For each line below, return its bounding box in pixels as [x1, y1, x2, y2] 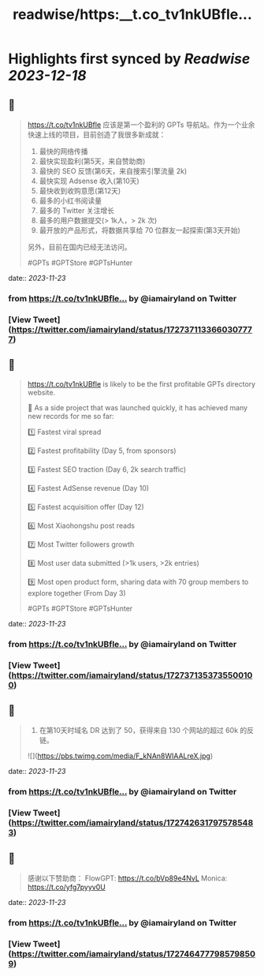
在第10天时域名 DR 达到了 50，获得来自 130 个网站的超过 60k [39, 726, 239, 735]
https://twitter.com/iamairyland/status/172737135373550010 [11, 669, 253, 680]
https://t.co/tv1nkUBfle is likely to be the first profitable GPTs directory [27, 379, 256, 388]
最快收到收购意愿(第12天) [39, 186, 121, 195]
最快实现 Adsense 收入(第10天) [39, 176, 139, 185]
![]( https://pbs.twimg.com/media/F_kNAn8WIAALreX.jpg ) [27, 751, 214, 761]
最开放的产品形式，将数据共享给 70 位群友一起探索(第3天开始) [39, 226, 240, 234]
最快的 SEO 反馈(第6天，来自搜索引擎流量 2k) [39, 166, 188, 175]
